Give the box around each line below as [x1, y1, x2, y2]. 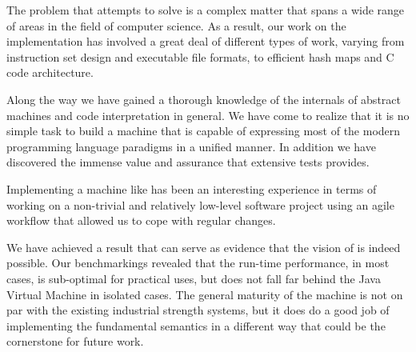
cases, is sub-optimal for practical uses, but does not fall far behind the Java [6, 270, 381, 286]
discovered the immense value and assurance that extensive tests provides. [6, 154, 370, 170]
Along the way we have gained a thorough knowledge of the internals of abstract [6, 90, 401, 107]
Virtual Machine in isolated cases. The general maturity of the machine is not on [6, 286, 403, 302]
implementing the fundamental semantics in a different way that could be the [6, 317, 386, 334]
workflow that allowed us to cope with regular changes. [6, 212, 276, 229]
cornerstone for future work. [6, 333, 144, 350]
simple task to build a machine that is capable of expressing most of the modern [6, 122, 401, 139]
